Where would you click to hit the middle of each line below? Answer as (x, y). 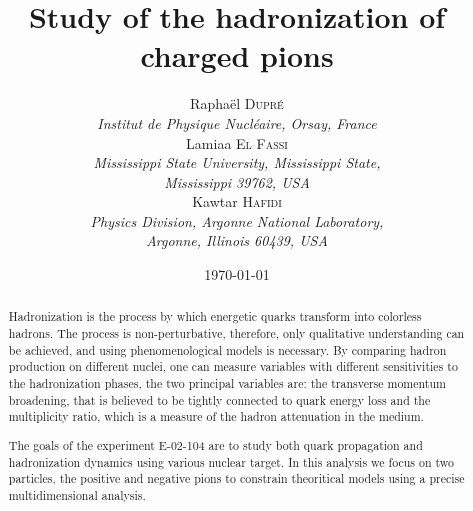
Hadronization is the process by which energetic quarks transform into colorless (215, 316)
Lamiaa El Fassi (237, 142)
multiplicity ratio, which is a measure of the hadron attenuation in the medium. (216, 416)
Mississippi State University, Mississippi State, (237, 162)
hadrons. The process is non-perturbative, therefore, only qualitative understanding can (236, 333)
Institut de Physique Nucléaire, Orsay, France (237, 122)
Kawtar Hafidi (237, 201)
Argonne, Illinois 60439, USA (237, 240)
